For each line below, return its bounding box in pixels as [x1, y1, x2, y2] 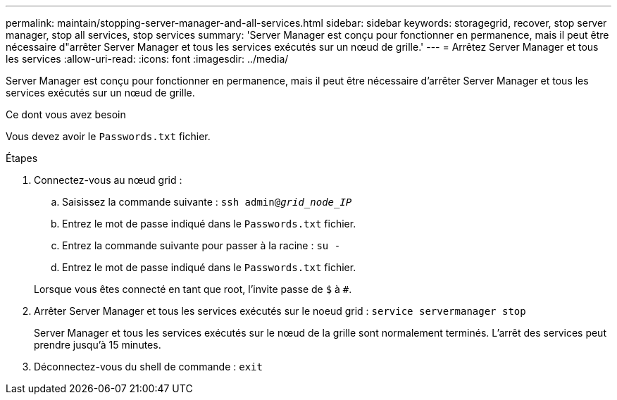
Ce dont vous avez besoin [6, 108, 126, 120]
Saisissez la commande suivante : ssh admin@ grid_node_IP [62, 196, 352, 208]
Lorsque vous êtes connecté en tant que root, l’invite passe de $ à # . [34, 283, 352, 295]
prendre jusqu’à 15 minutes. [34, 339, 161, 351]
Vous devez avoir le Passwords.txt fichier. [6, 130, 211, 142]
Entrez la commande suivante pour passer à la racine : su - [62, 239, 341, 251]
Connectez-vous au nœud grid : [34, 174, 182, 186]
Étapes [6, 152, 38, 164]
